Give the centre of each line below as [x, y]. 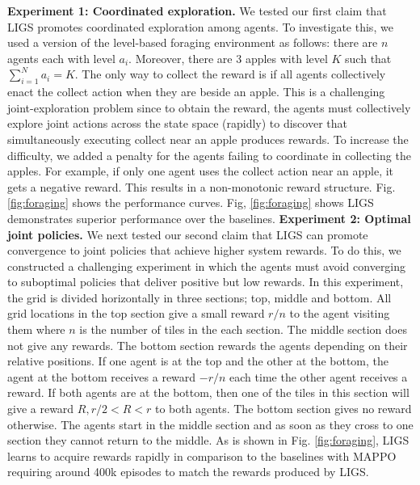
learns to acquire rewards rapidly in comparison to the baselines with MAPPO [202, 455]
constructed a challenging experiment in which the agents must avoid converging [207, 266]
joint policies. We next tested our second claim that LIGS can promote [188, 234]
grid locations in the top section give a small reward [136, 313]
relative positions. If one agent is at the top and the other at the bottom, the [198, 361]
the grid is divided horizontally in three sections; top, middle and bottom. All [199, 297]
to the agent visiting [340, 313]
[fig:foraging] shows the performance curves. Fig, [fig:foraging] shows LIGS [191, 202]
